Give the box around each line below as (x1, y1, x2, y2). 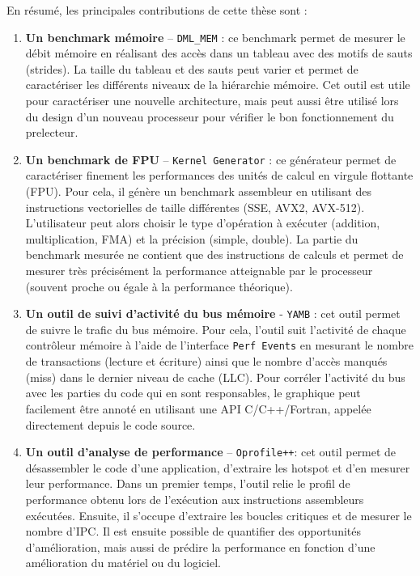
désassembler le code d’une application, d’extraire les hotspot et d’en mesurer (25, 459, 410, 476)
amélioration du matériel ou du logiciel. (25, 554, 222, 571)
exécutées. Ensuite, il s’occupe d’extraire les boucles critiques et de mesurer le (25, 506, 412, 523)
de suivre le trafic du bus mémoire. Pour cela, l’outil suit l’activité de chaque (25, 320, 406, 337)
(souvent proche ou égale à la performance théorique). (25, 277, 293, 294)
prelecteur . (25, 124, 78, 141)
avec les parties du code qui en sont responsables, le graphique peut (25, 384, 361, 401)
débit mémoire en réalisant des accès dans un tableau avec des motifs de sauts (25, 44, 413, 61)
